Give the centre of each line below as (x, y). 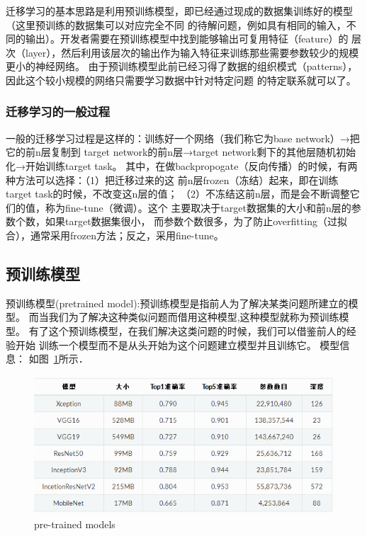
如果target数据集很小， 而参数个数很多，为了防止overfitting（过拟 (196, 221)
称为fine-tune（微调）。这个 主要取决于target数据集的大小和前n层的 (198, 207)
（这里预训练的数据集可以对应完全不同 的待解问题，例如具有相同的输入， (176, 24)
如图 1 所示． (58, 359)
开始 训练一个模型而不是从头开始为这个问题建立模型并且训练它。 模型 (177, 344)
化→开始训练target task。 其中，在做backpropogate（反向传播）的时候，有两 (182, 165)
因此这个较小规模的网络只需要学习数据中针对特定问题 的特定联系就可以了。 (181, 80)
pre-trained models (75, 524)
